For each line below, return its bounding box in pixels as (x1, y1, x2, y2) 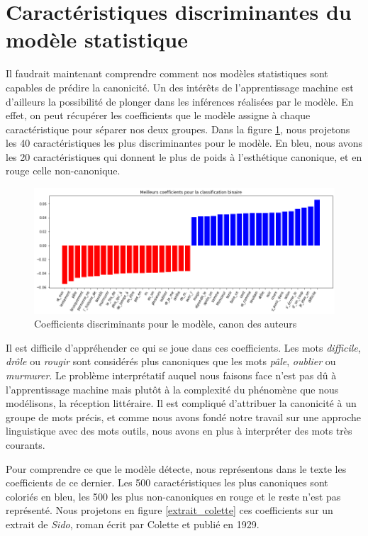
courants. (6, 437, 45, 452)
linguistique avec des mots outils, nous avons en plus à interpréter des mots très (6, 423, 352, 438)
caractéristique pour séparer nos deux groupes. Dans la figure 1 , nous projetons (6, 121, 350, 136)
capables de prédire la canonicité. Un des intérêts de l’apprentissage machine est (6, 79, 354, 94)
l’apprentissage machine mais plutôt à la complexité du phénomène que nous (6, 381, 339, 396)
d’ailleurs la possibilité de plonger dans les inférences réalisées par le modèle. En (6, 94, 354, 108)
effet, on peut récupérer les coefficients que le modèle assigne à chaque (6, 108, 311, 123)
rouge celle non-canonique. (6, 163, 121, 178)
